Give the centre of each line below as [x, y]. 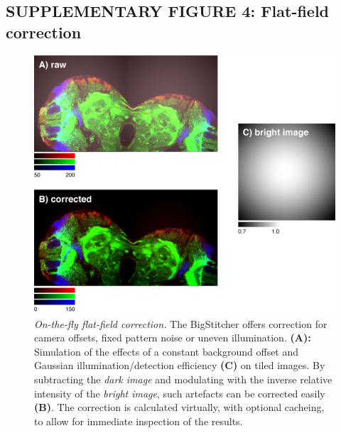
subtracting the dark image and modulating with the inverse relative [183, 379]
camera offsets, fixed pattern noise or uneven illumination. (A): [173, 338]
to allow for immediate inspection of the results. [139, 421]
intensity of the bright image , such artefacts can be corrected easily [180, 393]
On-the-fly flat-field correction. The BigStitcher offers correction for [181, 323]
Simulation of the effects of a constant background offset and [167, 351]
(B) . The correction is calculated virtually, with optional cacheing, [179, 407]
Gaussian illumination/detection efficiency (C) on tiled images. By [180, 365]
